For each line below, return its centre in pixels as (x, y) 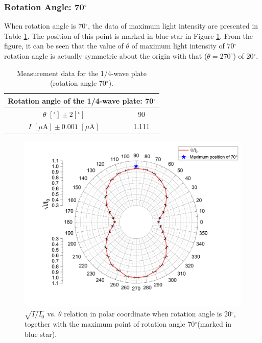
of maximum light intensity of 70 (183, 46)
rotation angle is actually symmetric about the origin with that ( (106, 56)
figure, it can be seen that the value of (64, 46)
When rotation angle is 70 (45, 26)
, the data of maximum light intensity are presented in (173, 26)
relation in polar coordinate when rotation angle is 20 (148, 314)
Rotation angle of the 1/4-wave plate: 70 (81, 100)
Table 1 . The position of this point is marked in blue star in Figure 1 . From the (128, 35)
